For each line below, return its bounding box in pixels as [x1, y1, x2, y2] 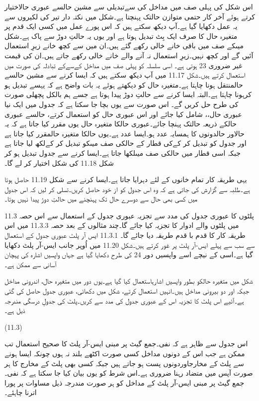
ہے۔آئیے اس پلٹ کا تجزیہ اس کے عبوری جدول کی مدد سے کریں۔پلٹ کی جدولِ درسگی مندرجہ [4, 295, 244, 305]
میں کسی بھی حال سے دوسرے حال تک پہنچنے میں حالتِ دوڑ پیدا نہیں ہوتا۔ [4, 194, 197, 204]
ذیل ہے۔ [4, 305, 25, 315]
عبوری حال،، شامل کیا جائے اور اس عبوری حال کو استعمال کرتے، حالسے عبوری [4, 108, 242, 119]
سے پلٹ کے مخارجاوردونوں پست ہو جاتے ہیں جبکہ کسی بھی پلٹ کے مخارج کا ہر [4, 358, 244, 368]
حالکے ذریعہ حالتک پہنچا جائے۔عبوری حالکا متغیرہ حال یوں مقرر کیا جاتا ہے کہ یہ [4, 118, 237, 129]
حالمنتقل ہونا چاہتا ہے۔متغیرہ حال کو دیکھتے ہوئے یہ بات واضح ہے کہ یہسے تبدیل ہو [4, 79, 243, 90]
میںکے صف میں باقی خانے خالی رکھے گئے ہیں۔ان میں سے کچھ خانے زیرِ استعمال [4, 40, 244, 51]
